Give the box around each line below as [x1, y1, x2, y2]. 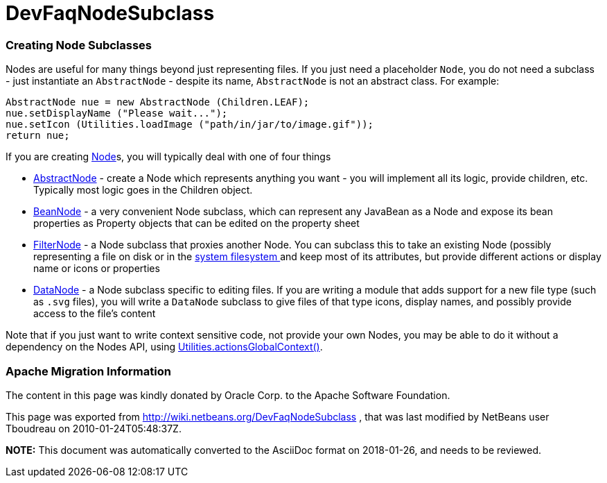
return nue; [6, 130, 70, 142]
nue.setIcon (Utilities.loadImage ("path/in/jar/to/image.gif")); [6, 119, 374, 130]
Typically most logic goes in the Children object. [33, 184, 253, 196]
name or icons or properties [33, 262, 160, 275]
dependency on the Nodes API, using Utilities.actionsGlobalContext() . [6, 341, 323, 353]
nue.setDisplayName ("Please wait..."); [6, 108, 228, 119]
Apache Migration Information [6, 364, 171, 378]
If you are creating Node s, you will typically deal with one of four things [6, 151, 331, 163]
